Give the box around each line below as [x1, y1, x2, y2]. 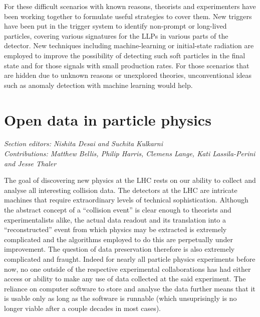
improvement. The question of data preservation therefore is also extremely [4, 244, 235, 254]
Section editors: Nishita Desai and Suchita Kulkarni [4, 138, 163, 149]
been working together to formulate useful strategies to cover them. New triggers [4, 11, 252, 21]
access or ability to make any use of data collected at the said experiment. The [4, 273, 246, 284]
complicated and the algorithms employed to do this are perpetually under [4, 234, 233, 244]
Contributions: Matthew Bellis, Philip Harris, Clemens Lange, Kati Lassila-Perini [4, 148, 255, 159]
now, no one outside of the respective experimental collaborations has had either [4, 263, 251, 274]
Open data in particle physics [4, 109, 211, 130]
